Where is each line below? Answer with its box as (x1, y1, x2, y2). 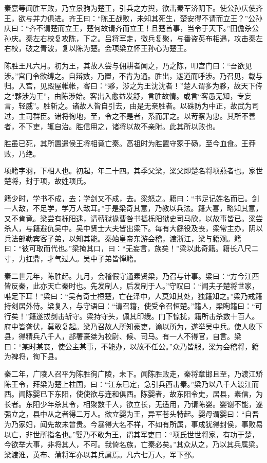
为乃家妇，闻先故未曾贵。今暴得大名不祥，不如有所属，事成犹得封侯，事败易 (4, 418, 263, 429)
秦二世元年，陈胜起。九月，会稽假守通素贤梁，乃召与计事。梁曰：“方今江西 (4, 270, 259, 281)
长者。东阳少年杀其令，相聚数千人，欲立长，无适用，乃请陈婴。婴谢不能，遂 (4, 398, 263, 409)
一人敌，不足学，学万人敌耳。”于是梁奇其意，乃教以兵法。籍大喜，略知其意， (4, 203, 263, 213)
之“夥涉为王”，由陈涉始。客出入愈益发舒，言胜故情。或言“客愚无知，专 (4, 90, 244, 101)
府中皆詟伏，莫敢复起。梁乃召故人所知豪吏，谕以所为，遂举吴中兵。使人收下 (4, 320, 263, 331)
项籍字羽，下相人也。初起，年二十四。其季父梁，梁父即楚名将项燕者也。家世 (4, 165, 263, 176)
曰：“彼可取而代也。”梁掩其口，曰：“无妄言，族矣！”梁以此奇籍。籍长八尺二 (4, 243, 259, 254)
